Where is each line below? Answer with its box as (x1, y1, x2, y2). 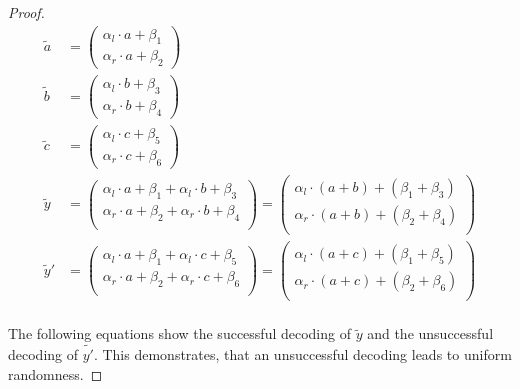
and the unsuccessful (367, 323, 494, 344)
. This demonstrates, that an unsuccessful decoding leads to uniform (93, 344, 512, 365)
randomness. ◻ (8, 363, 103, 384)
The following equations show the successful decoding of (8, 323, 351, 344)
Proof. (8, 2, 45, 22)
